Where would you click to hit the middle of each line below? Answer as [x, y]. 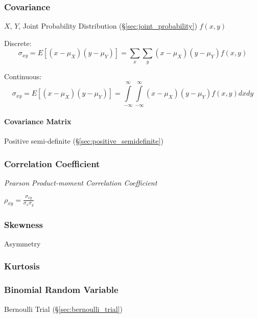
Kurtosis [22, 266]
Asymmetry [22, 243]
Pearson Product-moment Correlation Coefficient [81, 183]
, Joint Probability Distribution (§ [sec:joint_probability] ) [108, 26]
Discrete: [18, 43]
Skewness [24, 224]
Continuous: [23, 76]
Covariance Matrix [38, 121]
